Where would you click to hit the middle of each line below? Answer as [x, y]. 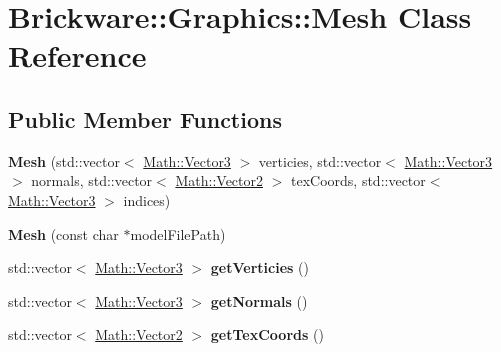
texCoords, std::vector [358, 180]
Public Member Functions [145, 118]
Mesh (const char [63, 233]
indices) [147, 199]
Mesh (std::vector [64, 160]
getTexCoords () [267, 334]
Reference [77, 55]
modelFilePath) [178, 233]
